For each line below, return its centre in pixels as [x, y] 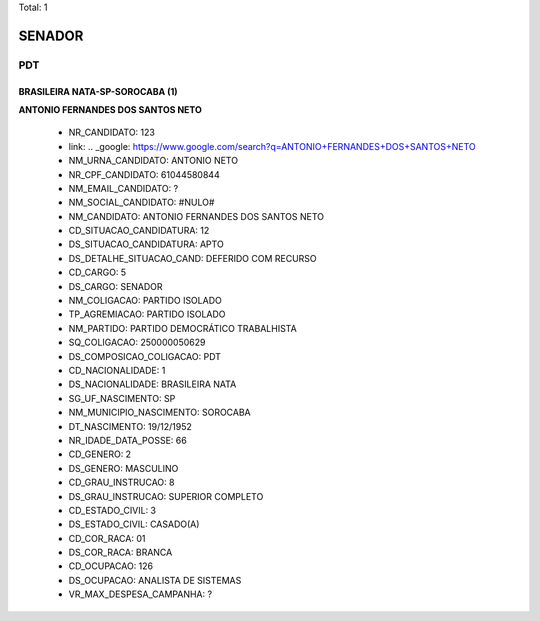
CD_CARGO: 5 [97, 272]
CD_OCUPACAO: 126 [111, 566]
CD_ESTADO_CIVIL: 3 [112, 510]
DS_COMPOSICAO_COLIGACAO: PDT [145, 356]
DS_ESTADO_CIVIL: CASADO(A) [134, 524]
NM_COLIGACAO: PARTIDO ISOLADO [145, 301]
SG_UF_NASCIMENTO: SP [122, 398]
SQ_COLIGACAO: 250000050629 [137, 342]
